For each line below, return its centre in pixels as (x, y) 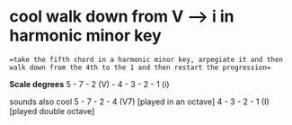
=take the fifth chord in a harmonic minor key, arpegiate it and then (146, 59)
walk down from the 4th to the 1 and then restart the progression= (140, 67)
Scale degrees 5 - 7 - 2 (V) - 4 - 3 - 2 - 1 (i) (89, 84)
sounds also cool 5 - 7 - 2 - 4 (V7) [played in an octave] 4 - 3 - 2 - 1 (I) (139, 102)
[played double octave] (52, 111)
